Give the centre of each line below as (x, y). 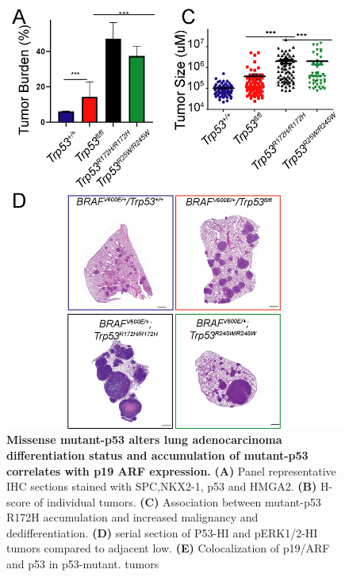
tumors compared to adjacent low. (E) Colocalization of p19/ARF (168, 548)
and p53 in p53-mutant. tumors (83, 564)
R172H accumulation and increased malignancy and (132, 517)
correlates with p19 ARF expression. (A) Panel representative (171, 470)
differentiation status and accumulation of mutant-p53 (157, 455)
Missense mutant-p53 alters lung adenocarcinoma (144, 439)
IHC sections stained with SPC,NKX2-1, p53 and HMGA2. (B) (162, 486)
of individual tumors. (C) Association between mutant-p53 (178, 501)
